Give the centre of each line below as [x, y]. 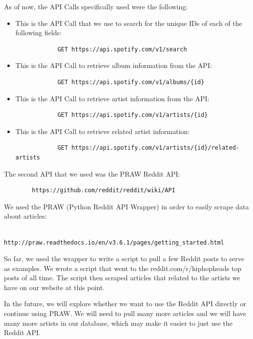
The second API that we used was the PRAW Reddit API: [92, 173]
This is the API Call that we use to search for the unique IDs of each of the [129, 23]
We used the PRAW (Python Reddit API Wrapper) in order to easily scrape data [126, 206]
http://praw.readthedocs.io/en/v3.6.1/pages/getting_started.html [114, 242]
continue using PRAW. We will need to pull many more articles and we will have [125, 313]
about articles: [25, 216]
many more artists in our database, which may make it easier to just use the [118, 323]
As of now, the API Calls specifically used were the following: [96, 6]
